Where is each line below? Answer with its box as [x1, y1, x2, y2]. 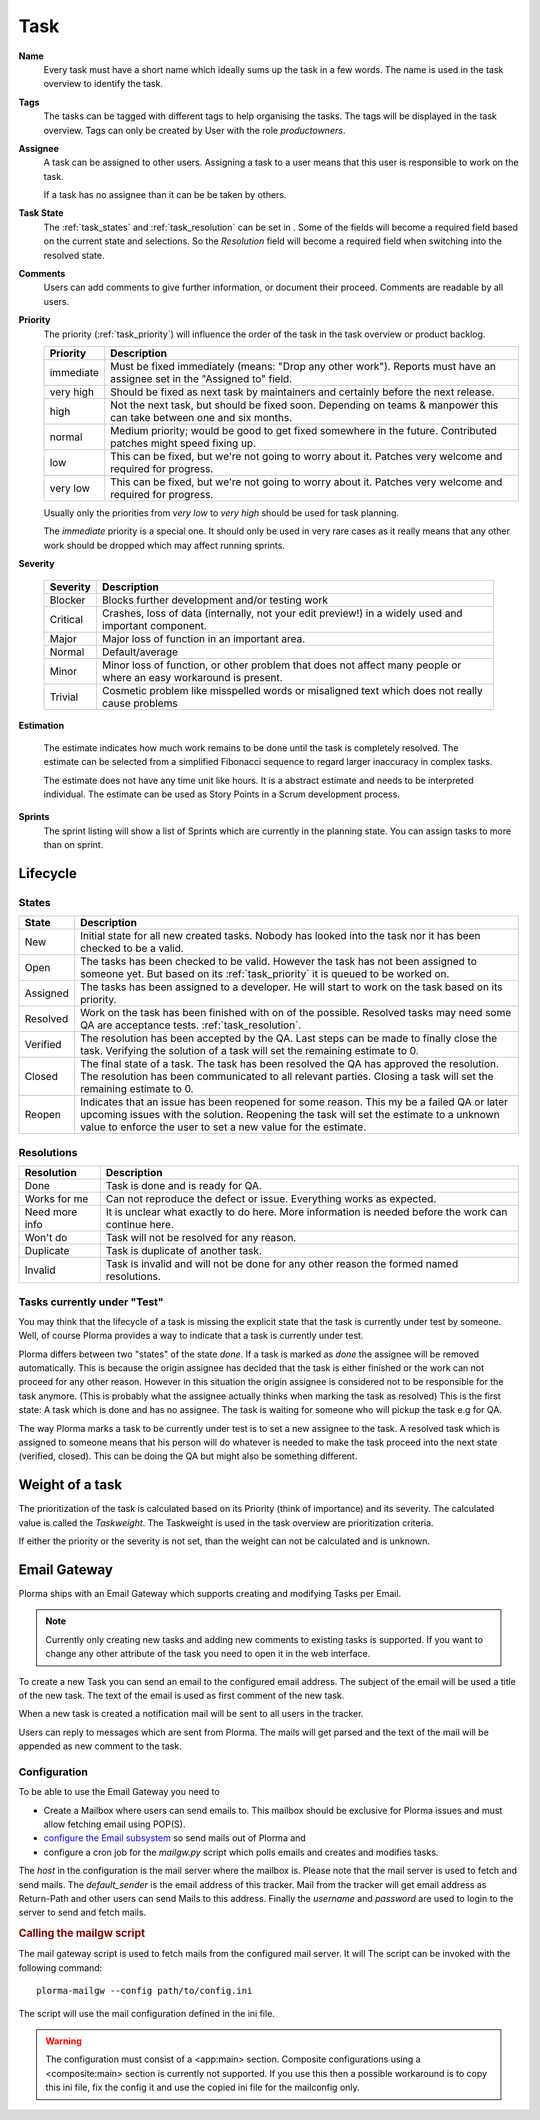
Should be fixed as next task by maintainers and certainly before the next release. [110, 385, 495, 399]
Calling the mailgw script [18, 1926, 145, 1940]
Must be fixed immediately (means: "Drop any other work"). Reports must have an [110, 359, 497, 373]
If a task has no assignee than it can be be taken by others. [43, 189, 287, 201]
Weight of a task [18, 1476, 123, 1494]
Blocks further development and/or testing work [101, 593, 329, 607]
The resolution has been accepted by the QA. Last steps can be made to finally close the [80, 1031, 498, 1045]
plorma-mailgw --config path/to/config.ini [36, 1985, 253, 1997]
